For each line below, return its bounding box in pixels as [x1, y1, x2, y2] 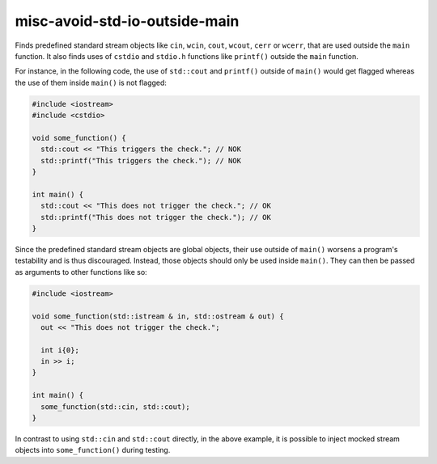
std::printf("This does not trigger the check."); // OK [40, 213, 271, 221]
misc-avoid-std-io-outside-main [15, 12, 240, 30]
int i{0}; [40, 345, 80, 355]
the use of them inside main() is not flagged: [15, 78, 168, 87]
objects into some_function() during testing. [15, 445, 171, 455]
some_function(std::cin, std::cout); [40, 402, 190, 411]
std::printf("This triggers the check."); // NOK [40, 156, 242, 165]
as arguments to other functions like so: [15, 267, 147, 276]
